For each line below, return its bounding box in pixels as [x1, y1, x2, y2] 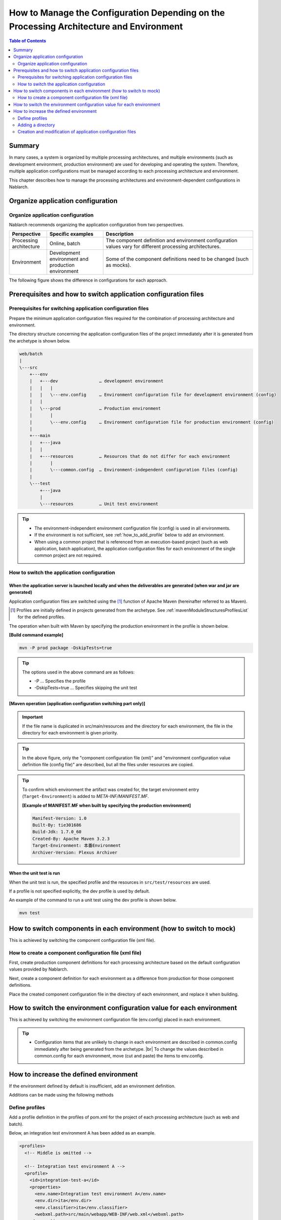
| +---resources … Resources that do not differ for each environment [29, 453, 230, 459]
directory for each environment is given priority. [22, 730, 118, 735]
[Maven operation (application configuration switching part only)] [9, 700, 145, 706]
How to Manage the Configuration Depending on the [9, 7, 225, 18]
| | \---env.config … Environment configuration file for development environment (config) [29, 392, 277, 398]
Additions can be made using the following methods [9, 1092, 114, 1098]
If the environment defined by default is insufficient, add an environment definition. [9, 1083, 176, 1089]
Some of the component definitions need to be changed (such [105, 256, 249, 263]
